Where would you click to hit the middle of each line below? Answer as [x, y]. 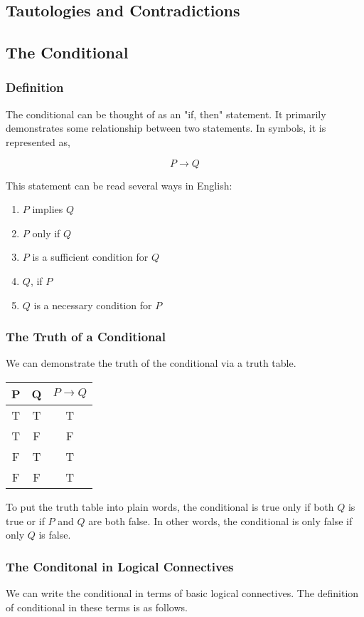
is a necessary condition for [93, 305]
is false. [55, 535]
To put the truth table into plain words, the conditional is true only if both [170, 506]
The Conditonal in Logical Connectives [120, 566]
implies [48, 209]
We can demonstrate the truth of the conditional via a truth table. [151, 363]
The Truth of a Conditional [86, 337]
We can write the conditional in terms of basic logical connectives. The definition [182, 592]
